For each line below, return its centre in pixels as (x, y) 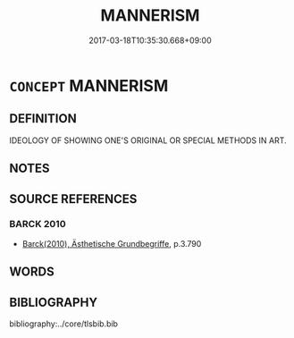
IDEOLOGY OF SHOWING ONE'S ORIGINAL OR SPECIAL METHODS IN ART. (148, 140)
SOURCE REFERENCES (73, 199)
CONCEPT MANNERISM (89, 85)
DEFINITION (43, 118)
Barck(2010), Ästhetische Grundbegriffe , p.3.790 (112, 243)
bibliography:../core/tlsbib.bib (64, 324)
